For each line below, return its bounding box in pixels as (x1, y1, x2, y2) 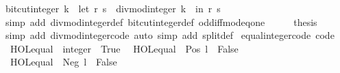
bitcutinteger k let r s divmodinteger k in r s (5, 1, 221, 15)
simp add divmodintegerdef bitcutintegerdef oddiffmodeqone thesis (5, 14, 317, 29)
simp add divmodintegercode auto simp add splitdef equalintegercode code (5, 28, 335, 42)
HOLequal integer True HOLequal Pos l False (10, 41, 239, 55)
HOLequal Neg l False (10, 55, 117, 69)
